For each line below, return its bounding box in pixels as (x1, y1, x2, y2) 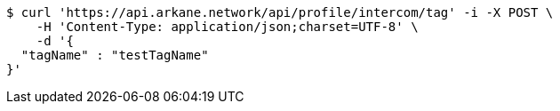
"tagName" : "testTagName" (20, 48, 209, 62)
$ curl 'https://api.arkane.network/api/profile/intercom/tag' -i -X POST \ (6, 5, 554, 20)
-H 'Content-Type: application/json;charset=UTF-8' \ (36, 20, 419, 34)
